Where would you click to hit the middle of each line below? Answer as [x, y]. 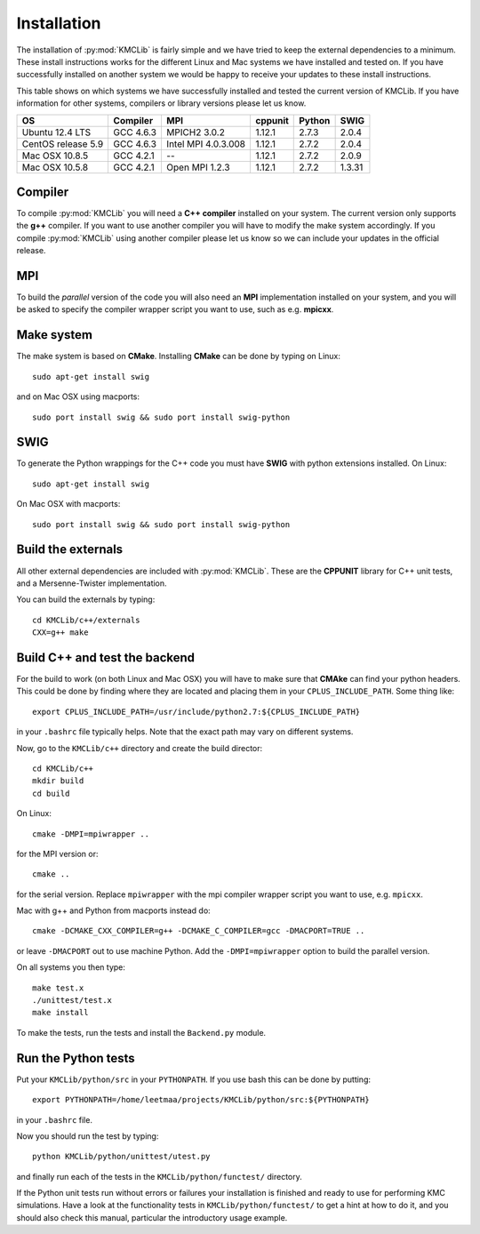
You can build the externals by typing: [86, 599]
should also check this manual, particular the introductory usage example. [152, 1217]
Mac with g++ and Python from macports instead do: [113, 910]
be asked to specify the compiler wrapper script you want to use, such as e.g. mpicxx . [175, 309]
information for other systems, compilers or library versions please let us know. [161, 103]
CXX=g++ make [60, 633]
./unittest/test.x [72, 1001]
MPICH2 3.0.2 [196, 132]
